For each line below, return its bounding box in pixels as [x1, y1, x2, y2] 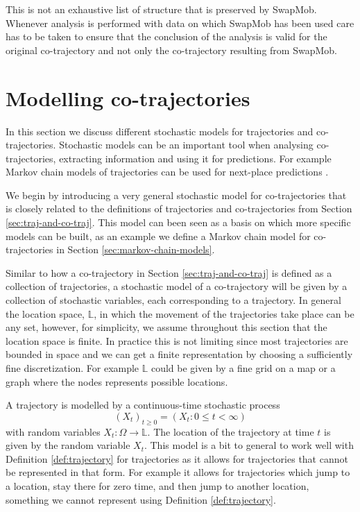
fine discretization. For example [6, 361, 139, 375]
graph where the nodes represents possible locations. [6, 374, 228, 389]
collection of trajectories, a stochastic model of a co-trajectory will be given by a [6, 279, 348, 293]
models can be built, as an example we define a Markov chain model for [6, 228, 311, 243]
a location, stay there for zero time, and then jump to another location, [6, 478, 309, 493]
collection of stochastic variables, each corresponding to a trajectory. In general [6, 293, 341, 307]
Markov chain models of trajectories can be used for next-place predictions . [6, 164, 329, 179]
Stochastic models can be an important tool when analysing [59, 137, 314, 152]
